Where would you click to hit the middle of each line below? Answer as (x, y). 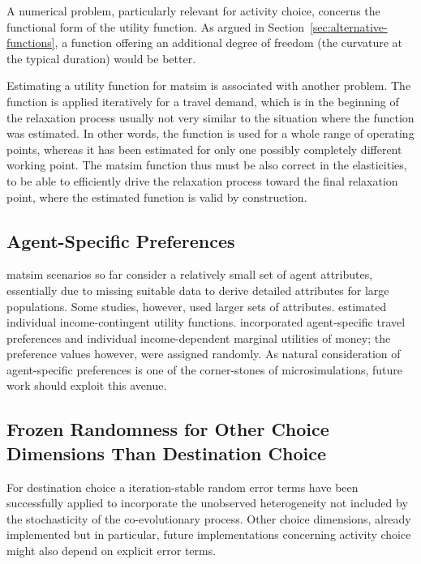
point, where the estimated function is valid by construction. (157, 197)
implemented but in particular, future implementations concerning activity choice (209, 534)
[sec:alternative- (348, 26)
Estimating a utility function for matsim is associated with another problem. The (209, 85)
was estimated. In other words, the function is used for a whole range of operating (210, 133)
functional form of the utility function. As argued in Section (155, 26)
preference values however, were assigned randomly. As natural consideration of (204, 354)
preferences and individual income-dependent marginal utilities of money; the (199, 338)
